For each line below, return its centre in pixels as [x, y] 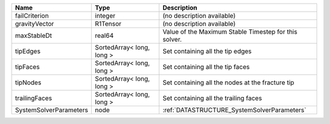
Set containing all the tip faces [206, 67]
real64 [105, 35]
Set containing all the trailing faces [212, 98]
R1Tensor [108, 24]
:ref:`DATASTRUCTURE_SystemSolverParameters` [234, 110]
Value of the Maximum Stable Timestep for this [230, 32]
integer [105, 16]
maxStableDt [33, 35]
